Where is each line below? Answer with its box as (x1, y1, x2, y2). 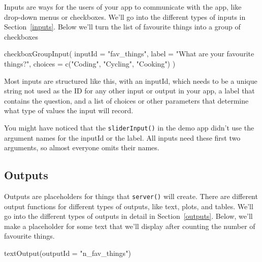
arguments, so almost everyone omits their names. (4, 142, 159, 153)
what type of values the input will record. (4, 105, 134, 116)
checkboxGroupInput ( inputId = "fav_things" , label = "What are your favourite (4, 48, 254, 59)
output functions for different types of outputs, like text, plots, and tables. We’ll (4, 201, 253, 211)
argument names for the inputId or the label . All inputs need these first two (4, 132, 241, 143)
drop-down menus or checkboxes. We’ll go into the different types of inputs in (4, 11, 246, 22)
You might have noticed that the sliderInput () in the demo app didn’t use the (4, 122, 254, 133)
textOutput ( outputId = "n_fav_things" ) (4, 248, 131, 258)
